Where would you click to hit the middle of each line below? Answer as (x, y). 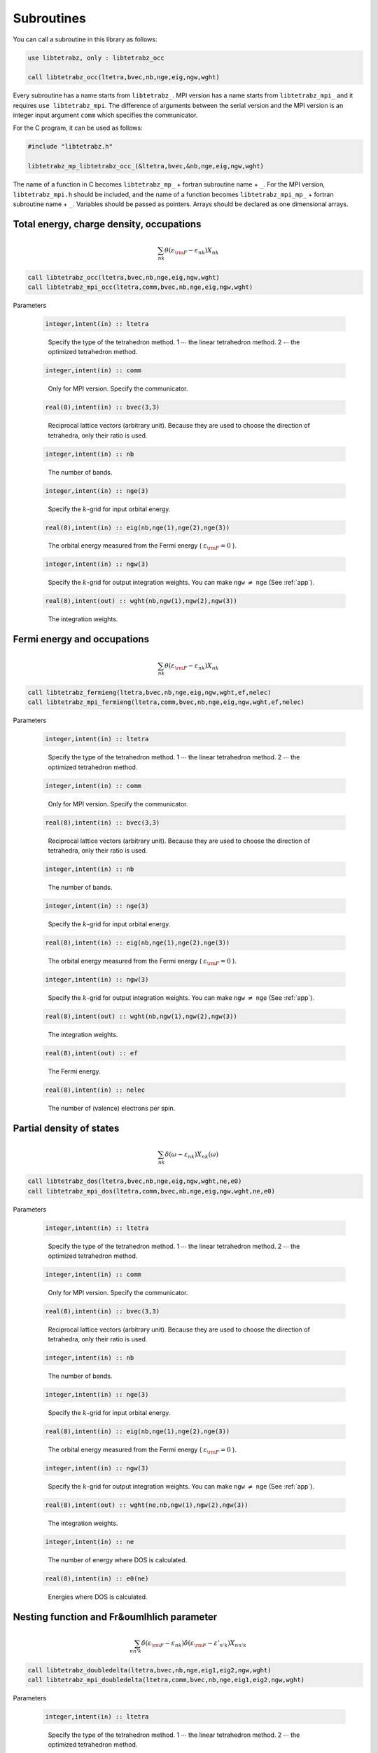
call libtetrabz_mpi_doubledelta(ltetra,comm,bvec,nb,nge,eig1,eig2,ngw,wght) (166, 1680)
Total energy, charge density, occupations (107, 224)
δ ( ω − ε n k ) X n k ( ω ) (192, 1155)
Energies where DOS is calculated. (98, 1597)
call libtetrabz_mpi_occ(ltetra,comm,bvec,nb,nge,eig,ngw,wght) (140, 287)
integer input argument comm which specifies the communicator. (105, 115)
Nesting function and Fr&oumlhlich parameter (115, 1617)
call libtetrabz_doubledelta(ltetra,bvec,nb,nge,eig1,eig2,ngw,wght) (149, 1670)
